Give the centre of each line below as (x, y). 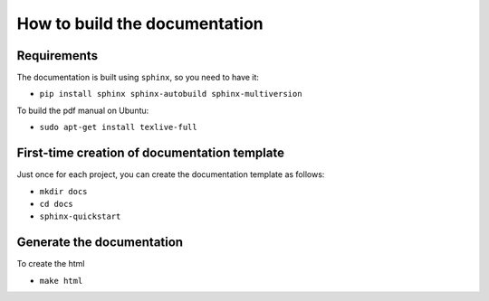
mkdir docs (63, 191)
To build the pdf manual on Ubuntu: (83, 110)
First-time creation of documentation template (151, 153)
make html (61, 281)
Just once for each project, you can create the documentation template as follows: (171, 174)
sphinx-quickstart (80, 216)
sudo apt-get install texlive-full (119, 127)
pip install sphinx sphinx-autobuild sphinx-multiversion (171, 94)
